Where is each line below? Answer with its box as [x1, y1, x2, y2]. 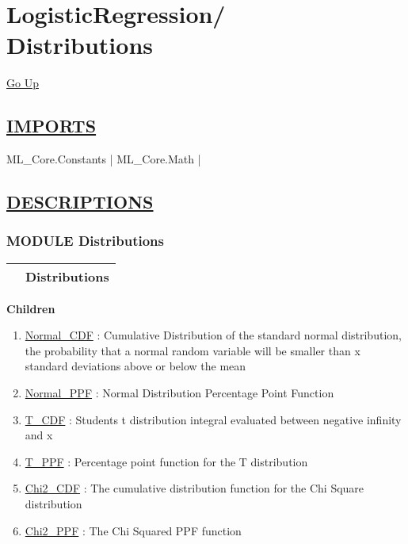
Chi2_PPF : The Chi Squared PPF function [25, 522, 242, 538]
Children [6, 300, 55, 316]
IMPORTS [6, 113, 97, 138]
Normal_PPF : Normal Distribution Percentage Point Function [25, 385, 334, 401]
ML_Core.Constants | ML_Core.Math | [6, 151, 201, 167]
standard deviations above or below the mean [25, 358, 246, 374]
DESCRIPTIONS [6, 190, 154, 214]
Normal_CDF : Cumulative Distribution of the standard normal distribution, [25, 327, 402, 343]
